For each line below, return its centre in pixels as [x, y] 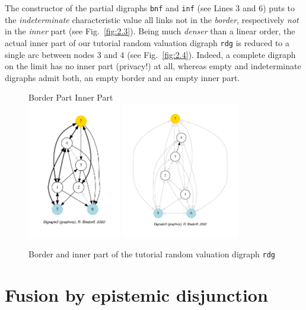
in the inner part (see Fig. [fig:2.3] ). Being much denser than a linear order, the [150, 31]
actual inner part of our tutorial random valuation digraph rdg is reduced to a [147, 42]
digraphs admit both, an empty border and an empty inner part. [122, 77]
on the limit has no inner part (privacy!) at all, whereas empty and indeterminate [153, 66]
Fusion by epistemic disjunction [136, 295]
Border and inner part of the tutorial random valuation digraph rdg [152, 254]
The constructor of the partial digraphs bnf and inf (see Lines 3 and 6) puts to [150, 8]
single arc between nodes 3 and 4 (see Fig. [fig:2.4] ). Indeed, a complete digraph [150, 54]
